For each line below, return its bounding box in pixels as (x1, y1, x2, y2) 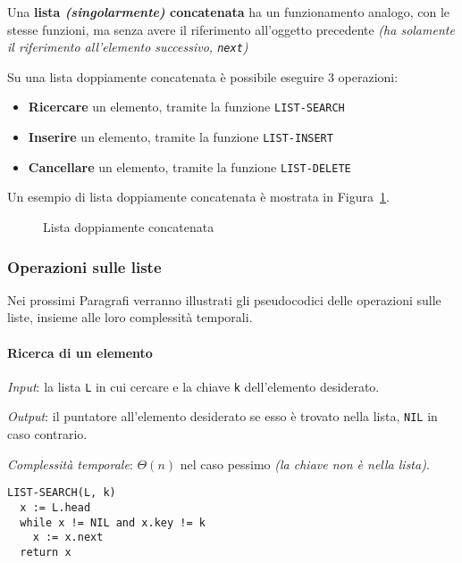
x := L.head (20, 501, 91, 514)
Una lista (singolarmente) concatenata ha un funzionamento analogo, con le (7, 3, 450, 21)
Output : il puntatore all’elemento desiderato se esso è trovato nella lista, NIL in (7, 407, 438, 426)
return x (20, 545, 71, 559)
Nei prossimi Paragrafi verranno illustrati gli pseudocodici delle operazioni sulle (7, 290, 441, 309)
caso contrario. (7, 425, 88, 443)
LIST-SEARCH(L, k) (7, 486, 116, 500)
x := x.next (32, 531, 104, 544)
